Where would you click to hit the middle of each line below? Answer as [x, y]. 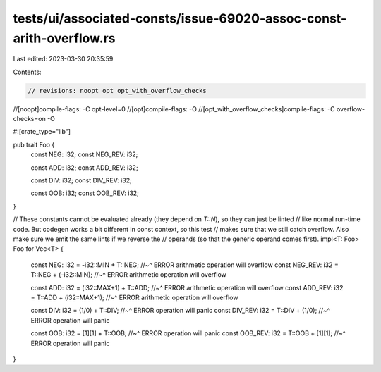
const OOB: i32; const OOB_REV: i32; [85, 193]
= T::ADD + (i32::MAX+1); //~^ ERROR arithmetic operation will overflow [134, 297]
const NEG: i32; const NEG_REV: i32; [84, 154]
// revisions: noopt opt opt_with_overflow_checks [117, 91]
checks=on [29, 119]
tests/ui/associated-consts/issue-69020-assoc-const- [180, 18]
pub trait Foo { [34, 144]
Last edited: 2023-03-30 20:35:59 [63, 59]
